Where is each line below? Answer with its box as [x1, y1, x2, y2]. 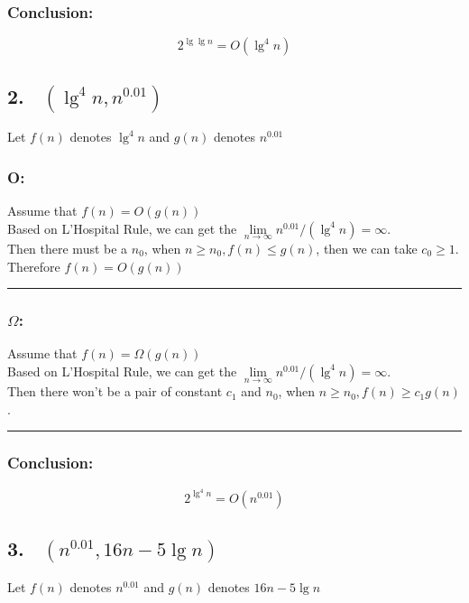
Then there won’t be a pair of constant [7, 382, 223, 401]
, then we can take [316, 238, 418, 257]
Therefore [7, 256, 60, 275]
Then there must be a [7, 238, 128, 257]
